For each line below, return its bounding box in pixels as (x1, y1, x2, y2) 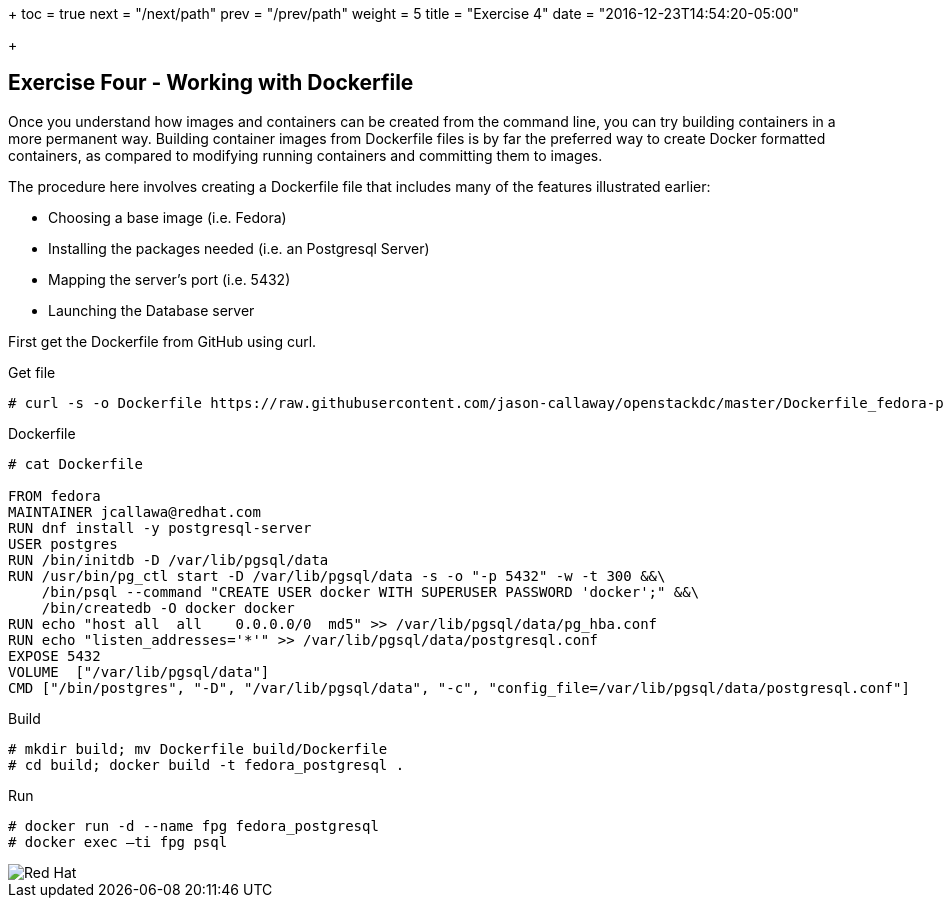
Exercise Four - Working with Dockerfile (8, 70, 414, 96)
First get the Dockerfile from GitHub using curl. (8, 332, 317, 350)
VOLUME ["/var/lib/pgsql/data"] (8, 663, 270, 680)
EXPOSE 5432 (8, 647, 101, 664)
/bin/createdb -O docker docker (41, 599, 295, 616)
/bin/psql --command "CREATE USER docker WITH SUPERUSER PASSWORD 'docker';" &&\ (41, 583, 700, 600)
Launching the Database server (48, 301, 255, 319)
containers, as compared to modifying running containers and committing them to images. (8, 146, 603, 164)
